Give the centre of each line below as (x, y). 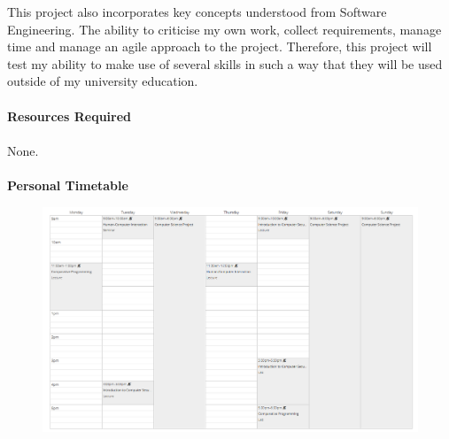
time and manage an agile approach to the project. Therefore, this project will (220, 46)
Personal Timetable (68, 185)
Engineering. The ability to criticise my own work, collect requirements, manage (224, 29)
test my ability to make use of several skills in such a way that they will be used (225, 63)
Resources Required (70, 116)
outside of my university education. (103, 81)
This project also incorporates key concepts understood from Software (197, 12)
